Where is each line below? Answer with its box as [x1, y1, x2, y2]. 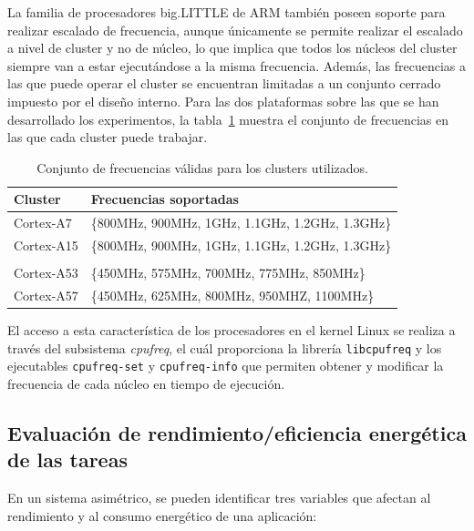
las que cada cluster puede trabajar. [7, 128, 208, 147]
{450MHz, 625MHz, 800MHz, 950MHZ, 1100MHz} [90, 285, 375, 304]
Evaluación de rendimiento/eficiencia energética [7, 418, 467, 446]
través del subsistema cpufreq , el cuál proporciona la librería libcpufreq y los [7, 338, 442, 357]
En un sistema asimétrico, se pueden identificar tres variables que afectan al [7, 488, 431, 507]
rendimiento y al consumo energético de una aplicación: [7, 505, 317, 525]
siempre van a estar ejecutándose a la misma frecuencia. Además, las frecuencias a [7, 56, 467, 75]
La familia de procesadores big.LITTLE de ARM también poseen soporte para [7, 3, 446, 21]
